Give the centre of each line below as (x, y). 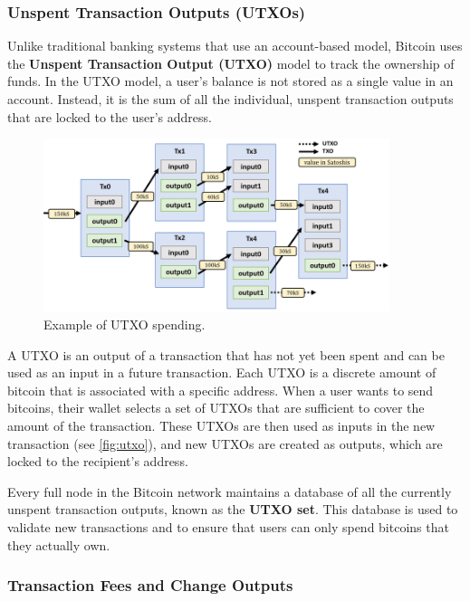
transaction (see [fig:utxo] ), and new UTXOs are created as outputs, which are (225, 443)
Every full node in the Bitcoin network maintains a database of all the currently (230, 491)
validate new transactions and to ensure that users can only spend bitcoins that (228, 526)
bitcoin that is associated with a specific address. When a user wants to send (221, 390)
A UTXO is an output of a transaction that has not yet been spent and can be (226, 354)
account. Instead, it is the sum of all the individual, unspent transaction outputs (230, 99)
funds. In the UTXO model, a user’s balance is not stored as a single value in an (230, 81)
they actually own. (59, 544)
